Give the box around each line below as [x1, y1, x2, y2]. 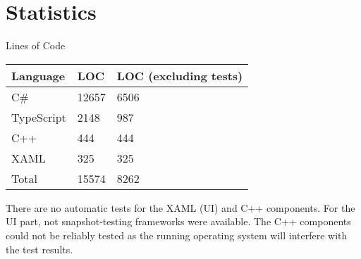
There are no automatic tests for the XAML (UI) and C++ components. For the [6, 200, 355, 215]
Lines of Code [6, 38, 66, 53]
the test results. [6, 241, 73, 256]
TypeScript [11, 108, 66, 125]
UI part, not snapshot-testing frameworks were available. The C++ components [6, 214, 351, 229]
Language [11, 67, 66, 84]
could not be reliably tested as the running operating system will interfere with [6, 227, 348, 242]
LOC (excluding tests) [116, 67, 243, 84]
